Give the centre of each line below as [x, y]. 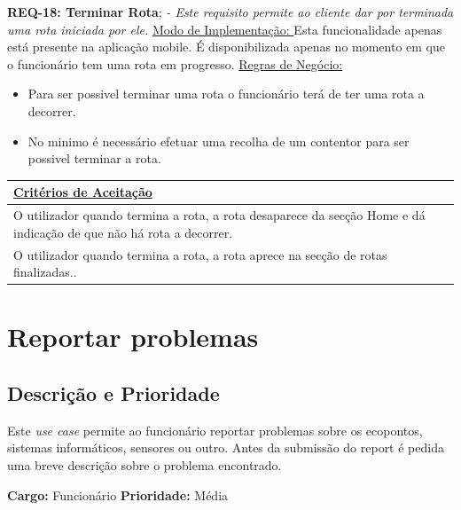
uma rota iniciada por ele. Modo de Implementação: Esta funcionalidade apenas [225, 29]
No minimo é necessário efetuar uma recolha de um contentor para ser [219, 141]
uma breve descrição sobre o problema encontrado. [145, 464]
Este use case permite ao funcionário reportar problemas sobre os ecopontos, [215, 430]
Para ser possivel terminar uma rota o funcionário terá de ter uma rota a [226, 94]
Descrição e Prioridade [113, 392]
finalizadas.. [45, 272]
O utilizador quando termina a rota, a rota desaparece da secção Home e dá [219, 215]
